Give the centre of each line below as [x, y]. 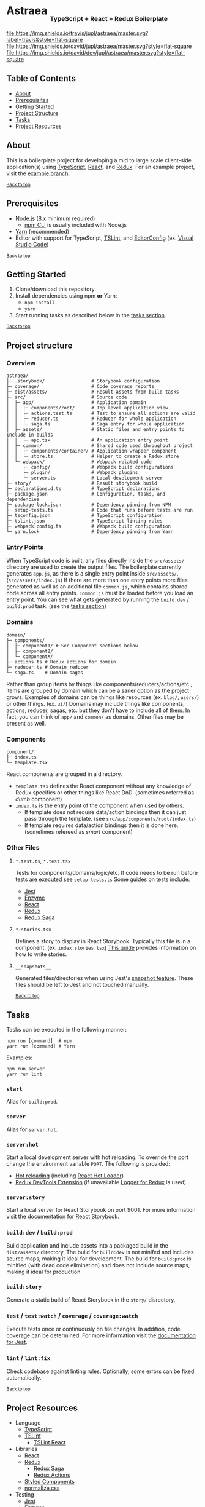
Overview [21, 363]
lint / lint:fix [28, 1358]
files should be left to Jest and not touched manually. [82, 985]
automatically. [24, 1378]
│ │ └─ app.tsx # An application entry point [87, 440]
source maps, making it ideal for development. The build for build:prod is [99, 1259]
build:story [24, 1287]
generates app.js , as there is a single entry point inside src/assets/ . [92, 574]
